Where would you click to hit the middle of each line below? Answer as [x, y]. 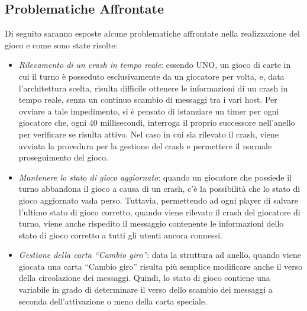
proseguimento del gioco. [63, 157]
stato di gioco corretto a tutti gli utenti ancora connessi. [120, 235]
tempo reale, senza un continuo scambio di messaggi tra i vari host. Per [148, 99]
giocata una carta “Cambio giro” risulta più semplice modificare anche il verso [161, 266]
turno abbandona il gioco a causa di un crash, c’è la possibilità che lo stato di [159, 189]
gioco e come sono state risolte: [61, 45]
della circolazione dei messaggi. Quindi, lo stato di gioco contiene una [144, 278]
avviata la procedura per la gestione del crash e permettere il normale [145, 145]
